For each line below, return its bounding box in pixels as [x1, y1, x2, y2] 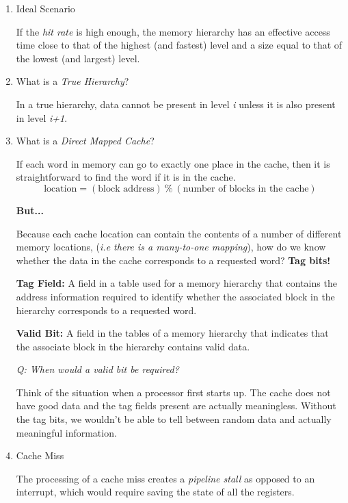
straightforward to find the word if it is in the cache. [16, 170, 236, 184]
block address [98, 183, 155, 194]
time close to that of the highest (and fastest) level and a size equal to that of [16, 38, 343, 52]
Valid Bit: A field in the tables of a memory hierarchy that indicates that [16, 326, 329, 340]
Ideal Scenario [16, 1, 75, 15]
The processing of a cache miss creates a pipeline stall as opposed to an [16, 471, 315, 485]
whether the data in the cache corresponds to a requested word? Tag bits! [16, 253, 331, 267]
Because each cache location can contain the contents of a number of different [16, 226, 342, 240]
